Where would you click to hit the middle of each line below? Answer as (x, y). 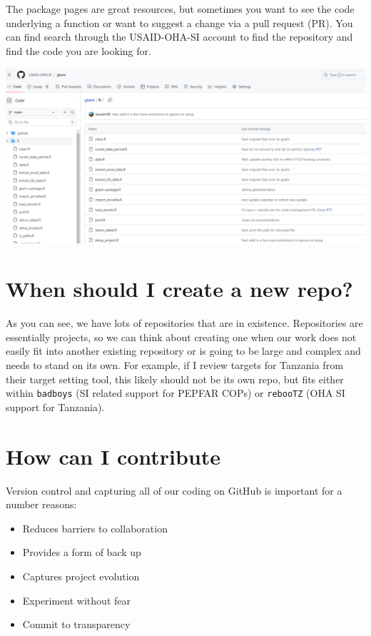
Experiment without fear (76, 600)
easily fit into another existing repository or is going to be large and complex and (183, 351)
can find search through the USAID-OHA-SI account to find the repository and (179, 37)
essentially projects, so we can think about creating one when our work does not (181, 337)
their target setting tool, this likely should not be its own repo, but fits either (175, 379)
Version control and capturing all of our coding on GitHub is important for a (174, 490)
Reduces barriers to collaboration (95, 528)
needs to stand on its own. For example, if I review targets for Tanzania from (174, 364)
